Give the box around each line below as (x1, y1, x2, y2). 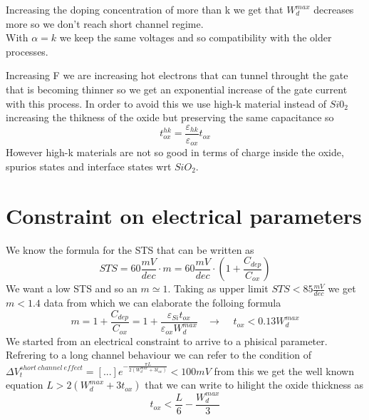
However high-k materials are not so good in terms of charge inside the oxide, (6, 145, 344, 160)
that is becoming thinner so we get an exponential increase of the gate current (6, 81, 348, 96)
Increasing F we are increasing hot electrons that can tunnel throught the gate (6, 68, 348, 83)
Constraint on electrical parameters (6, 200, 362, 230)
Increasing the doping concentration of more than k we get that (6, 2, 284, 16)
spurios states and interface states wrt (6, 158, 172, 173)
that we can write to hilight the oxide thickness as (145, 377, 363, 392)
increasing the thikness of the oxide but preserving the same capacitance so (6, 110, 334, 125)
